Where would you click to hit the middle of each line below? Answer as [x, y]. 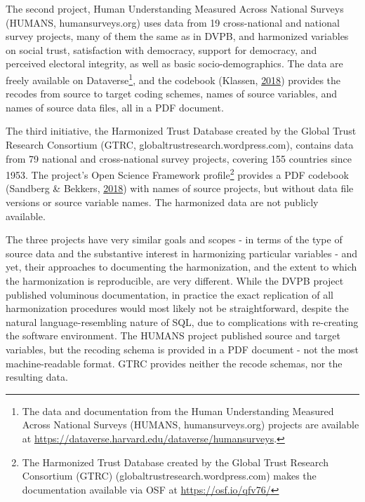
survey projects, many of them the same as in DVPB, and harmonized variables [177, 36]
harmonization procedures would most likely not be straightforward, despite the [177, 308]
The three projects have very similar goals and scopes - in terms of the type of [174, 239]
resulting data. [37, 377]
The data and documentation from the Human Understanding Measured [178, 411]
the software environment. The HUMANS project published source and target [173, 335]
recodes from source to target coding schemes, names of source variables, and [172, 94]
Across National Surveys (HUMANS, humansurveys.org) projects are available [191, 425]
